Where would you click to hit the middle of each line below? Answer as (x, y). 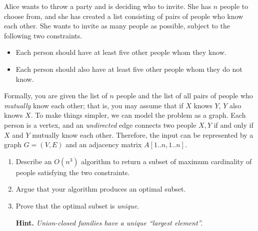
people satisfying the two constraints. (73, 172)
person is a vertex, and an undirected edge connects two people (100, 124)
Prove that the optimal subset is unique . (77, 205)
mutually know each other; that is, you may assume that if (94, 105)
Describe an (34, 161)
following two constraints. (43, 35)
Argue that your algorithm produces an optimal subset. (101, 189)
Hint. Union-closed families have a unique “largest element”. (109, 222)
